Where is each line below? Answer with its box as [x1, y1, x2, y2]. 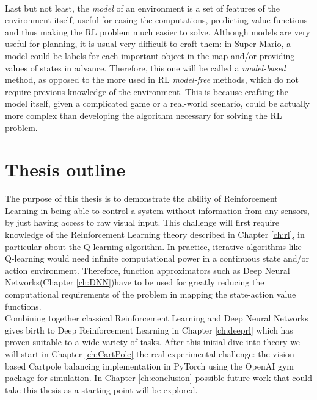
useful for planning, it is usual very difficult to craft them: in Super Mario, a [5, 37, 291, 50]
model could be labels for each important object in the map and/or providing [5, 49, 295, 62]
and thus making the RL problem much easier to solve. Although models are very [5, 25, 310, 38]
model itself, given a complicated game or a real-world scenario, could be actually [5, 97, 310, 110]
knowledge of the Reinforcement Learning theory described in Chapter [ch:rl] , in [5, 228, 305, 241]
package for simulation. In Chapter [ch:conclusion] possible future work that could [5, 371, 312, 384]
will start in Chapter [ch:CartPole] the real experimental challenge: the [5, 347, 270, 360]
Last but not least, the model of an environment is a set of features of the [5, 1, 280, 14]
